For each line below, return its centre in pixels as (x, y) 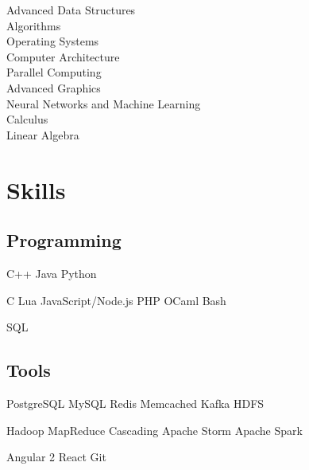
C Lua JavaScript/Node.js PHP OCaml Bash (116, 300)
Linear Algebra (43, 134)
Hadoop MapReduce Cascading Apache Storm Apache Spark (154, 430)
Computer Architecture (63, 56)
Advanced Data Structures (71, 10)
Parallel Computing (54, 72)
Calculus (27, 119)
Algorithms (34, 25)
